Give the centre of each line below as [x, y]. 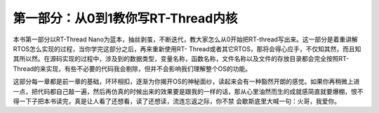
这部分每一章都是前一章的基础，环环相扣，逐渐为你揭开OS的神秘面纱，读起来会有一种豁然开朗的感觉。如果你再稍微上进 [186, 81]
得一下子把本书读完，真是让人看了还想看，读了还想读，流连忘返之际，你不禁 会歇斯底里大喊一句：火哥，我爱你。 [177, 101]
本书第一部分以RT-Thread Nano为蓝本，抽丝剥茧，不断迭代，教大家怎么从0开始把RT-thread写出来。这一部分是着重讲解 [185, 39]
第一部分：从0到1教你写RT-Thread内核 [125, 18]
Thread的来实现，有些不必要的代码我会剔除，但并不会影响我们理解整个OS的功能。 [132, 68]
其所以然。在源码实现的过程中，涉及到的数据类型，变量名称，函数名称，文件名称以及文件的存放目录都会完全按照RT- [181, 59]
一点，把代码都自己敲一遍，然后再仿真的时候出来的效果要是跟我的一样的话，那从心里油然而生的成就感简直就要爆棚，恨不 [188, 91]
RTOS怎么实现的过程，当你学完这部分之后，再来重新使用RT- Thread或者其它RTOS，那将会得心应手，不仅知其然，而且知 [187, 48]
